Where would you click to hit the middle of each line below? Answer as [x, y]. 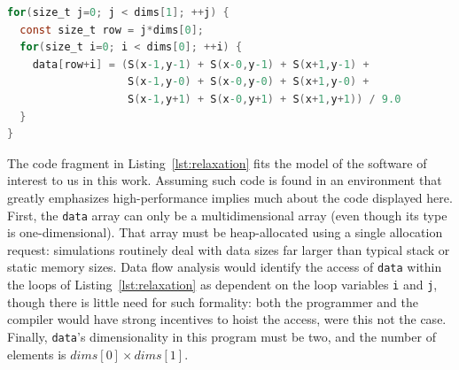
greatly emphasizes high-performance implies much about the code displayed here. [230, 197]
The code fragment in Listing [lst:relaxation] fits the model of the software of [217, 162]
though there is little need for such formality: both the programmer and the [213, 301]
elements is [37, 354]
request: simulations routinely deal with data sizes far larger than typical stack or [229, 249]
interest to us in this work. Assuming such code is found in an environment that [225, 180]
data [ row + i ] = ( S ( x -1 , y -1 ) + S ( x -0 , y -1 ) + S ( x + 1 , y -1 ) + [201, 64]
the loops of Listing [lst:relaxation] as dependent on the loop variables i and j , [222, 285]
